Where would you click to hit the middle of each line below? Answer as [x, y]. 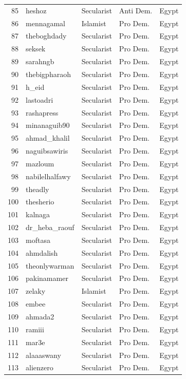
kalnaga [38, 214]
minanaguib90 [48, 125]
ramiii [35, 329]
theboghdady [46, 36]
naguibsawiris [47, 151]
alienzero [40, 367]
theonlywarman [50, 265]
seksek [36, 49]
